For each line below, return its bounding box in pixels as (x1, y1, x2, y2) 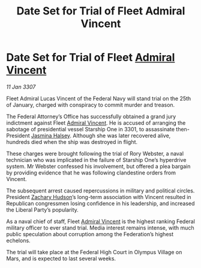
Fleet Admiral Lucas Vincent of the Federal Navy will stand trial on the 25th (6, 95, 191, 102)
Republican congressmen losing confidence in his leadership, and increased (6, 200, 195, 207)
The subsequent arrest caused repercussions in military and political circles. (6, 187, 195, 194)
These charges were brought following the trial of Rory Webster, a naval (6, 150, 184, 157)
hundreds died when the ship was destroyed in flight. (6, 138, 138, 145)
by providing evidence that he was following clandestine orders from (6, 169, 176, 176)
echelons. (6, 237, 31, 244)
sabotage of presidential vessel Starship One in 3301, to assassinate (6, 125, 175, 133)
